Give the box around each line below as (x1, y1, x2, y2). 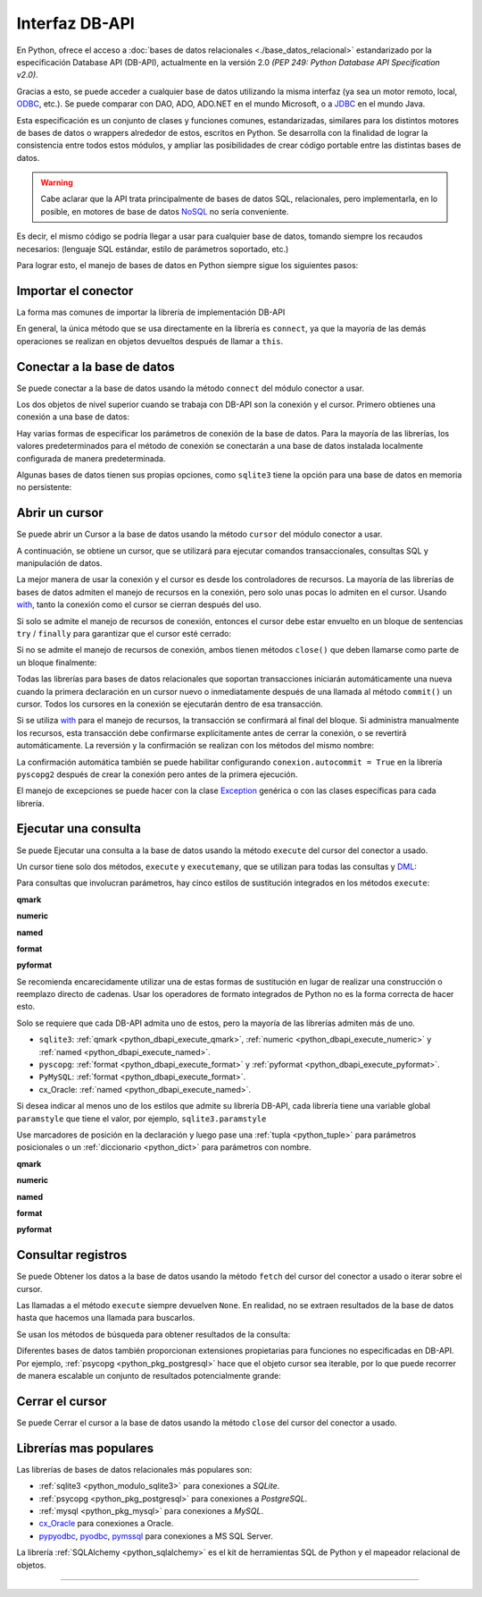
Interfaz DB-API (16, 13, 136, 33)
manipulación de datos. (16, 558, 103, 569)
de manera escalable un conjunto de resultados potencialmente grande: (16, 1370, 281, 1381)
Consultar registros (16, 1247, 128, 1263)
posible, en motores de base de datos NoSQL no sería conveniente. (40, 206, 289, 216)
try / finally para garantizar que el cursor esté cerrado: (16, 628, 232, 638)
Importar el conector (16, 283, 134, 299)
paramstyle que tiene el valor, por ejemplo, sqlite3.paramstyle (16, 1113, 267, 1124)
